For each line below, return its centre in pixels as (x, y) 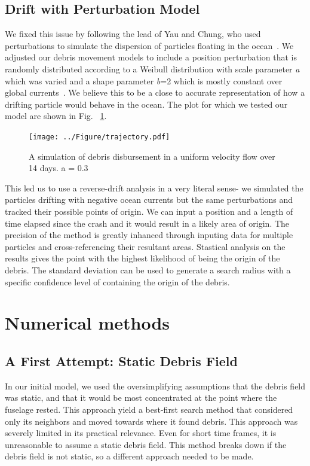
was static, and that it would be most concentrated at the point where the (141, 398)
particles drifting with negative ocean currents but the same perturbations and (149, 200)
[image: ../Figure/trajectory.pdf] (99, 137)
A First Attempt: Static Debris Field (121, 360)
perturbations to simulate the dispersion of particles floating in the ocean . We (149, 45)
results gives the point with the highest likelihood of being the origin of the (142, 258)
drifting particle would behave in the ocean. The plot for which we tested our (146, 104)
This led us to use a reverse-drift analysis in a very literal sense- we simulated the (154, 188)
